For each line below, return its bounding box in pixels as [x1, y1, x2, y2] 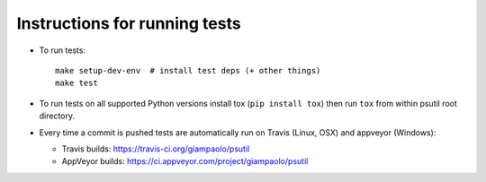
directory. [39, 110, 76, 121]
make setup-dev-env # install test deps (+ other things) [55, 65, 321, 75]
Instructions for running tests [16, 13, 242, 33]
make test [55, 78, 98, 89]
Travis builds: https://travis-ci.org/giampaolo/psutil [61, 143, 250, 154]
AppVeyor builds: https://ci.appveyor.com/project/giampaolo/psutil [61, 156, 309, 167]
